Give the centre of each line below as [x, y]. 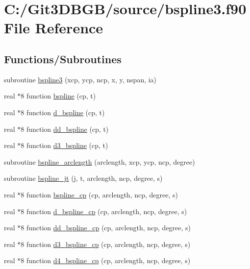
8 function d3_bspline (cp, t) [64, 145]
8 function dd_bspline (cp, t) [65, 129]
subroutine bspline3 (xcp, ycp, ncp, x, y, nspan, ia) [80, 79]
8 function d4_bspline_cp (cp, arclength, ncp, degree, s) [106, 260]
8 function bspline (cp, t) [58, 96]
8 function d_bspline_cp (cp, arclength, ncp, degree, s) [104, 211]
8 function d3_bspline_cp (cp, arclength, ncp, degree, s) [106, 244]
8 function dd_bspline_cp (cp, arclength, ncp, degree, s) [106, 228]
